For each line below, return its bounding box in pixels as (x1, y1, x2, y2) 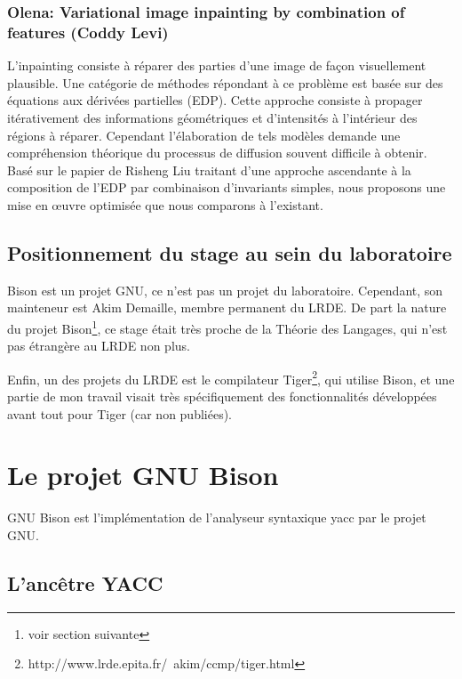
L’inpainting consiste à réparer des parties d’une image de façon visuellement (7, 56, 426, 75)
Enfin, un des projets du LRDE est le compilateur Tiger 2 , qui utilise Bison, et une (7, 367, 455, 388)
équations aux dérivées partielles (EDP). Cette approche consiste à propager (7, 91, 423, 109)
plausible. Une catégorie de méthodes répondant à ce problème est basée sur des (7, 73, 443, 92)
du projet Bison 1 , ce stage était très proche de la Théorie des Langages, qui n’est (7, 316, 448, 337)
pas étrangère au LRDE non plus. (7, 336, 190, 355)
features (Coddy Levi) (7, 20, 169, 43)
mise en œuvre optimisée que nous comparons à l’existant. (7, 195, 323, 214)
